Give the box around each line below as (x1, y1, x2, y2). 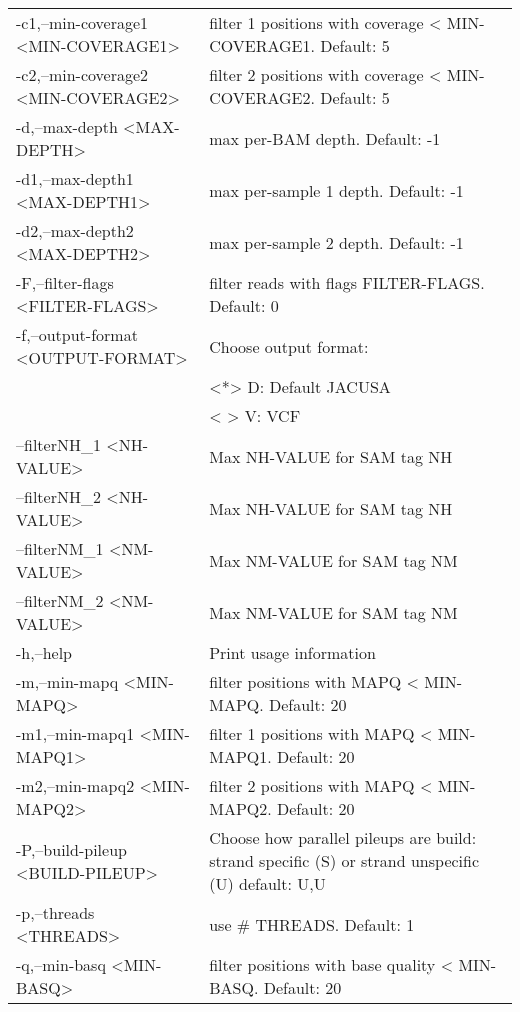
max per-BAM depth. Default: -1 (209, 126, 441, 150)
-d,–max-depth (16, 115, 118, 138)
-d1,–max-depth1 (16, 167, 134, 190)
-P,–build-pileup (16, 837, 127, 861)
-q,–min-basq (16, 953, 106, 976)
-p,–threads (16, 901, 95, 924)
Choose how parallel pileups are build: (209, 826, 477, 849)
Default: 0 (209, 294, 279, 317)
